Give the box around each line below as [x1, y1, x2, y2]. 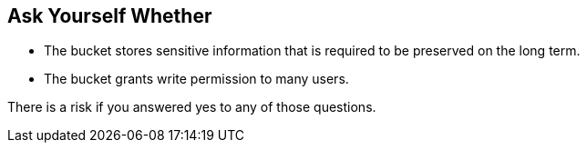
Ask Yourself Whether [7, 5, 212, 27]
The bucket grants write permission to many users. [44, 71, 349, 87]
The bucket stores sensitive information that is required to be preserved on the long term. [44, 43, 581, 59]
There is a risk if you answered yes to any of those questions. [7, 99, 376, 115]
